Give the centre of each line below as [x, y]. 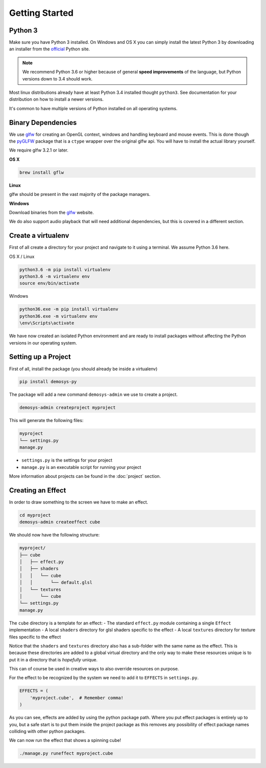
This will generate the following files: [46, 421]
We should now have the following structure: [54, 535]
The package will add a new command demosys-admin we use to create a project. [93, 394]
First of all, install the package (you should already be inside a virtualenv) [83, 369]
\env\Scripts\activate [47, 323]
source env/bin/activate [50, 283]
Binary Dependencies [43, 123]
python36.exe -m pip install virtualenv [69, 309]
